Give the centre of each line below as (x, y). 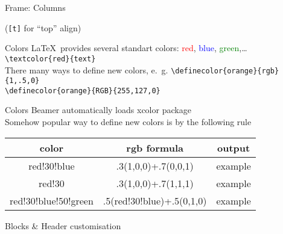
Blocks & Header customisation (63, 225)
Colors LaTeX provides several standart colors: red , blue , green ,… (126, 48)
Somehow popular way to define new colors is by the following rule (128, 122)
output (234, 147)
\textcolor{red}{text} (50, 59)
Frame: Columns (35, 7)
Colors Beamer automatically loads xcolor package (98, 110)
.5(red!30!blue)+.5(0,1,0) (155, 200)
